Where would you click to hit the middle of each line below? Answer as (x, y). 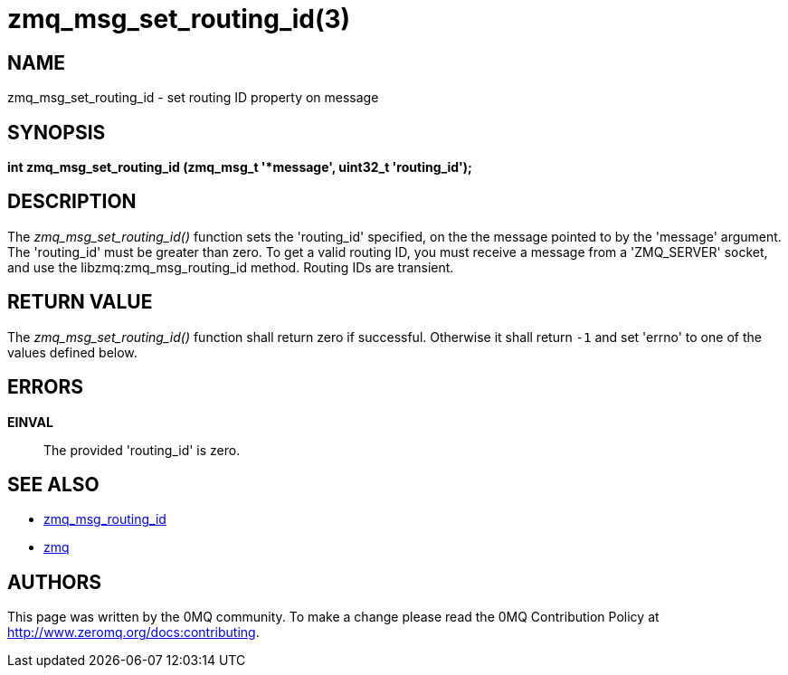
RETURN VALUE (80, 302)
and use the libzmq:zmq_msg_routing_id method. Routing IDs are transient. (231, 267)
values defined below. (72, 352)
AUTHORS (55, 582)
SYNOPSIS (57, 132)
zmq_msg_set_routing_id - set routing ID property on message (193, 98)
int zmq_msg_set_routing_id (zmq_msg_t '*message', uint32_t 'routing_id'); (240, 167)
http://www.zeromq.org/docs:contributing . (133, 632)
